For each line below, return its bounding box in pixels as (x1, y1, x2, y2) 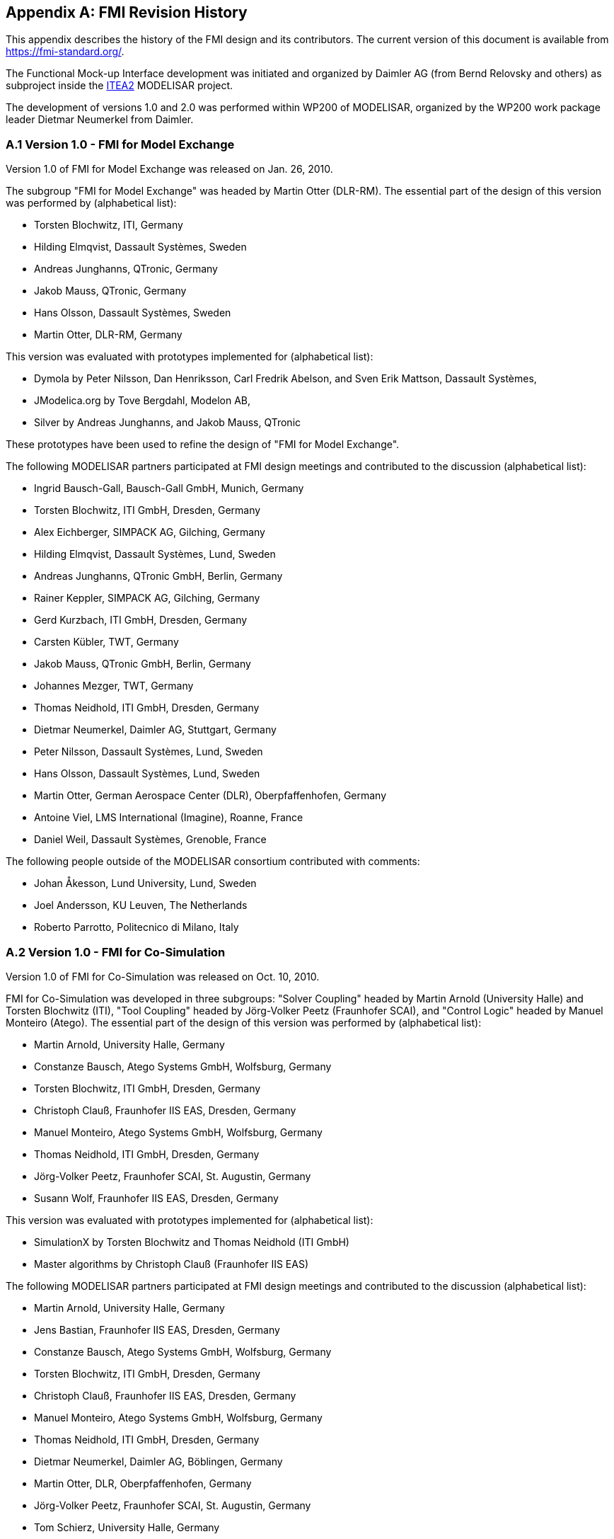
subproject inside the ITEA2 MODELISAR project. (6, 79, 233, 92)
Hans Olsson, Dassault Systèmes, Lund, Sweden (34, 767, 260, 780)
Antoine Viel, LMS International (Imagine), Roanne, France (34, 811, 303, 824)
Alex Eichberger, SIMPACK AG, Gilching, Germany (34, 526, 265, 539)
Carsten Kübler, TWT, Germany (34, 636, 179, 648)
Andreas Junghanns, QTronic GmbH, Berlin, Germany (34, 570, 283, 583)
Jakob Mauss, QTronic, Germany (34, 285, 187, 297)
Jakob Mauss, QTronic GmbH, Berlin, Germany (34, 658, 251, 670)
